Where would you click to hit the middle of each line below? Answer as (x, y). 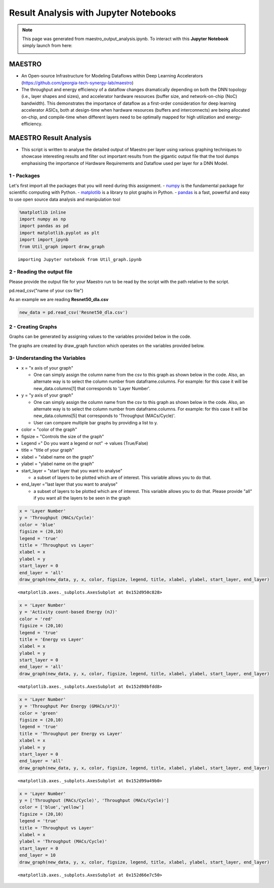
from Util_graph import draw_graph (62, 246)
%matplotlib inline (43, 212)
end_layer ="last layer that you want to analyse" (69, 484)
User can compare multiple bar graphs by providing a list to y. (96, 422)
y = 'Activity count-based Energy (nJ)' (68, 612)
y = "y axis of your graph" (47, 395)
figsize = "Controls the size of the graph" (63, 436)
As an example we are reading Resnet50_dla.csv (59, 300)
